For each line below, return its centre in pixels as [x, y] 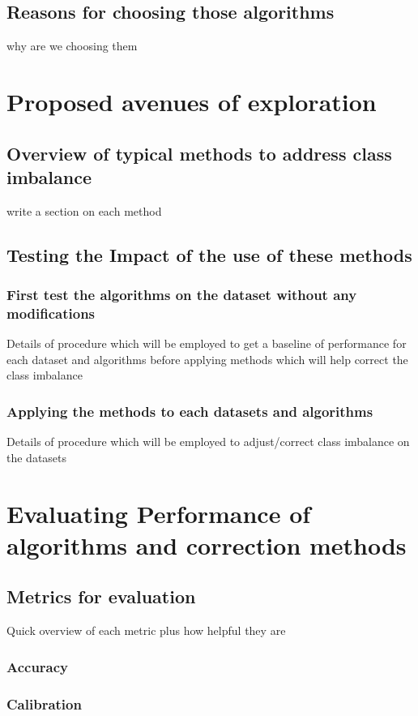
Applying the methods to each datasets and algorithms [190, 411]
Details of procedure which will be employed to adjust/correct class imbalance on [208, 442]
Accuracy [38, 666]
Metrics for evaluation [101, 596]
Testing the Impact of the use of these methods [209, 254]
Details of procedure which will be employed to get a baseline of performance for [207, 343]
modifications [51, 313]
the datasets [37, 457]
